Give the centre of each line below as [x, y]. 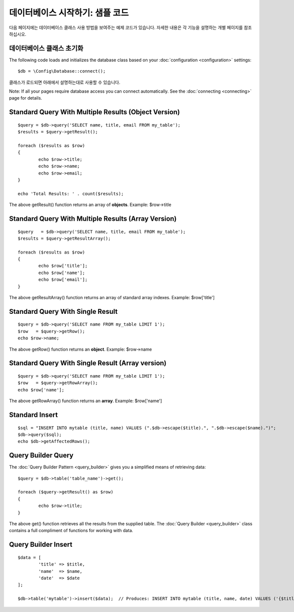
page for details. [26, 98]
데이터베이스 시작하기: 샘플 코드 [69, 13]
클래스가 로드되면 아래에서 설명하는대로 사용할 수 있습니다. [65, 82]
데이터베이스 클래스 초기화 [46, 48]
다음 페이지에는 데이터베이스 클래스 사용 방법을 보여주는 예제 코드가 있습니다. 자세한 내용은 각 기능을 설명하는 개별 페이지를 [126, 27]
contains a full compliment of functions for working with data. [71, 531]
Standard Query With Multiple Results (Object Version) [95, 112]
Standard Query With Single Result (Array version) [88, 363]
